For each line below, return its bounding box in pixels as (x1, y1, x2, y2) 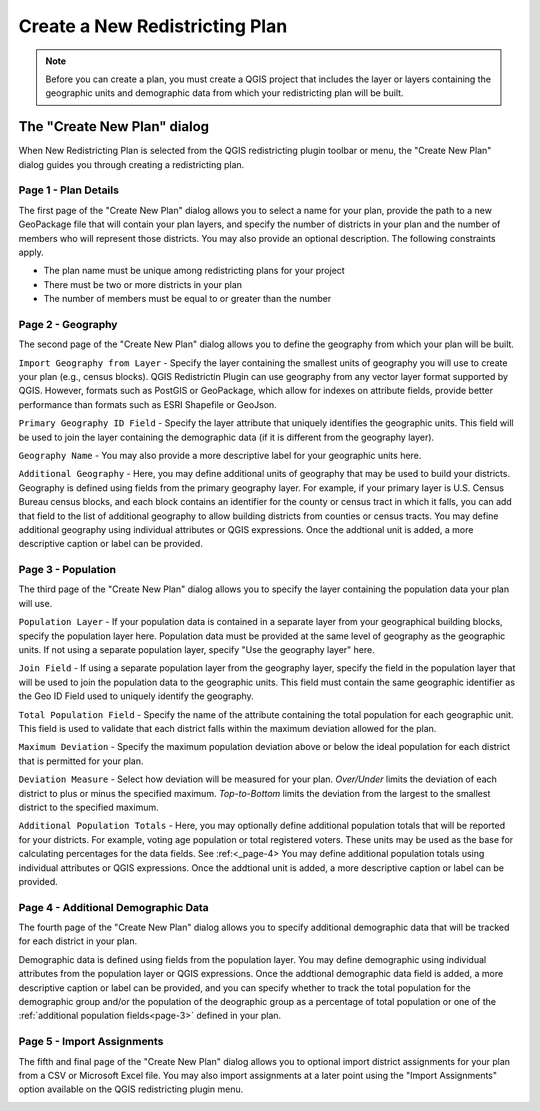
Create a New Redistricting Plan (18, 15, 288, 37)
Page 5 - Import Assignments (18, 1035, 164, 1049)
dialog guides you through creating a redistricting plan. (18, 158, 245, 170)
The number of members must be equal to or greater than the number (43, 293, 332, 305)
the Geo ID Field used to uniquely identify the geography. (18, 690, 254, 702)
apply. (18, 246, 44, 258)
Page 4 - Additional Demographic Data (18, 900, 209, 914)
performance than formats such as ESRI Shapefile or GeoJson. (18, 398, 277, 410)
